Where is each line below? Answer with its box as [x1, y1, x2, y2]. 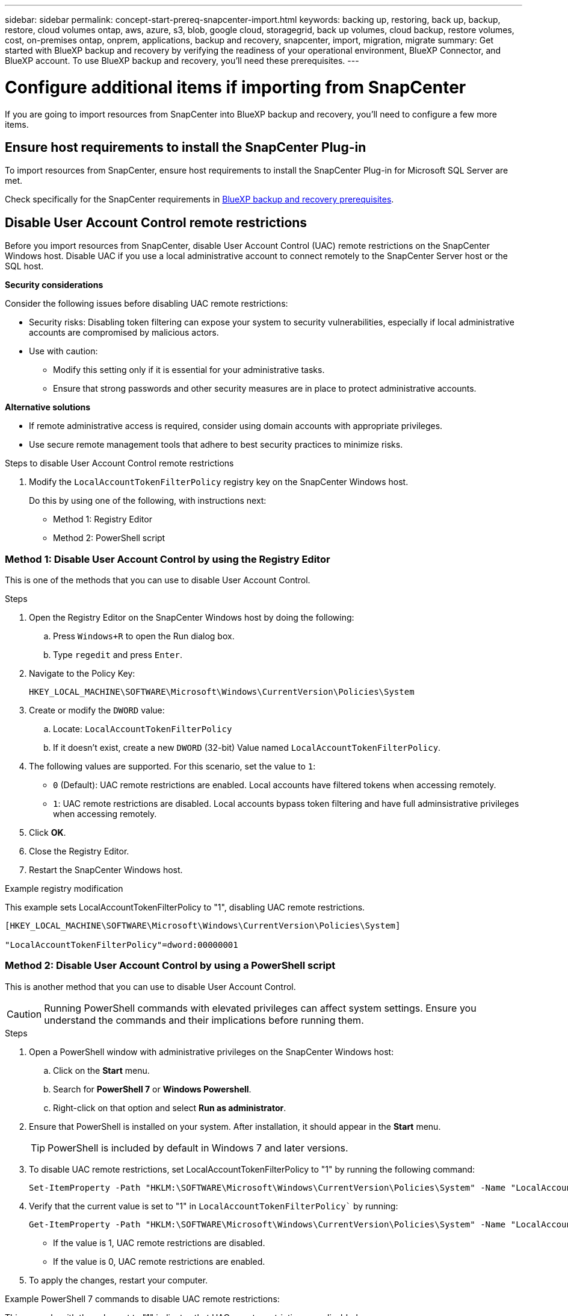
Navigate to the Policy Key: [29, 668, 135, 678]
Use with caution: [29, 346, 98, 357]
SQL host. [5, 261, 44, 272]
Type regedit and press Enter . [53, 649, 182, 660]
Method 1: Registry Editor [53, 514, 152, 525]
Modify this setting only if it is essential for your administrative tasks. [53, 365, 325, 375]
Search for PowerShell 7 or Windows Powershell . [53, 1083, 252, 1094]
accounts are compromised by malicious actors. [29, 327, 219, 338]
